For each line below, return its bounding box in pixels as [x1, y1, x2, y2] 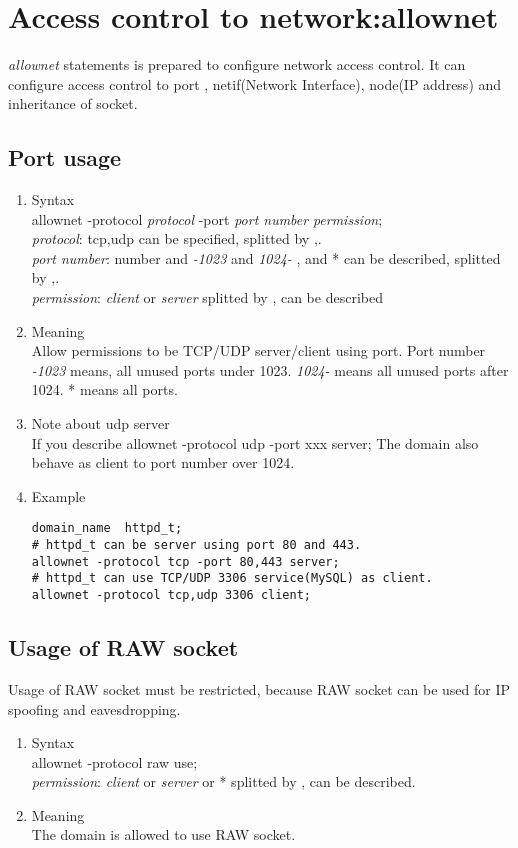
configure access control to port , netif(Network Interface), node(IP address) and [8, 73, 502, 94]
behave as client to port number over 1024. [31, 452, 295, 473]
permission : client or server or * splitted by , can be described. [31, 771, 416, 792]
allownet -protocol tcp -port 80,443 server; [31, 554, 340, 569]
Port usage [8, 142, 122, 173]
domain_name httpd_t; [31, 521, 183, 536]
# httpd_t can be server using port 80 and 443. [31, 538, 362, 553]
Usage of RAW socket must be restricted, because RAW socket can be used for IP [8, 678, 511, 699]
